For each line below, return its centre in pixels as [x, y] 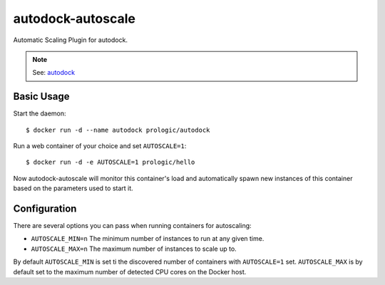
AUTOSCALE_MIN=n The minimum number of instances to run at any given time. [148, 239]
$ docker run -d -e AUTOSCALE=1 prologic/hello [111, 162]
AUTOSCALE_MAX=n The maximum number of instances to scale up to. [134, 249]
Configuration [45, 209]
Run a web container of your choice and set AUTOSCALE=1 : [100, 146]
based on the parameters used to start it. [73, 188]
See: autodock [53, 73]
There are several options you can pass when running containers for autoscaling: [133, 226]
